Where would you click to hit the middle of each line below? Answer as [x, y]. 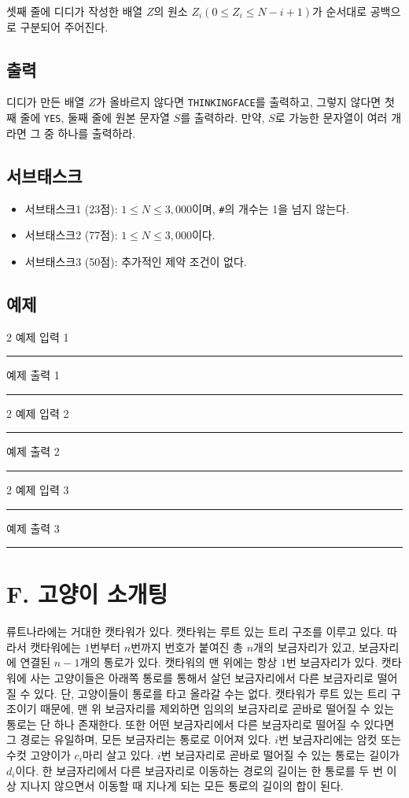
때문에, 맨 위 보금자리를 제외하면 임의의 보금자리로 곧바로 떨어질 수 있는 [217, 709]
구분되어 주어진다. [64, 26]
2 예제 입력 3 [38, 489]
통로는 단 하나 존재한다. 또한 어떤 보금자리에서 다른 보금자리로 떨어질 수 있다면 [201, 724]
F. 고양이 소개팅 [87, 594]
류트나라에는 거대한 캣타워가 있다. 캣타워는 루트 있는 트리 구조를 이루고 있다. [195, 632]
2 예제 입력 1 [38, 336]
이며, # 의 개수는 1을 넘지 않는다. [270, 208]
